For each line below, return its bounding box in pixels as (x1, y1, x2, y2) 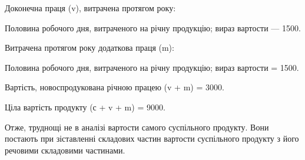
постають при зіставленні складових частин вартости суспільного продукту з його (5, 132, 299, 145)
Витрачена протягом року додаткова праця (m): (5, 41, 174, 54)
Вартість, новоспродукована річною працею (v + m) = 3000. (5, 81, 224, 93)
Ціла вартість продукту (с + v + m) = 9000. (5, 100, 165, 113)
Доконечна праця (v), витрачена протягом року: (5, 2, 176, 14)
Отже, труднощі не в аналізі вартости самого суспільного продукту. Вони (5, 120, 269, 133)
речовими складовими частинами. (5, 143, 125, 156)
